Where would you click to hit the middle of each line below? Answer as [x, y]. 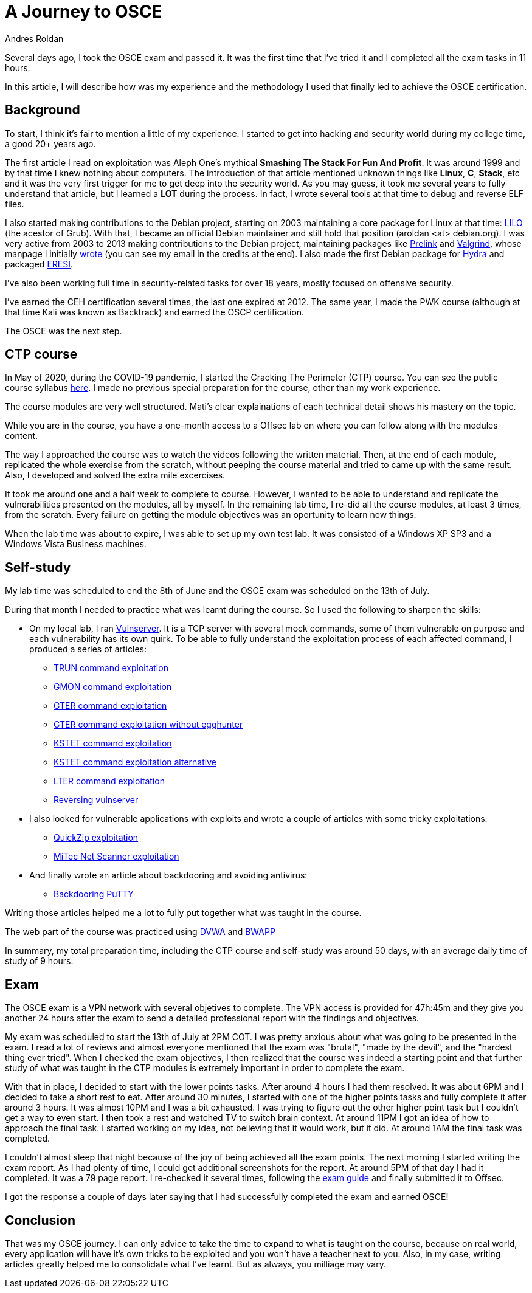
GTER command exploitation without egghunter [148, 725]
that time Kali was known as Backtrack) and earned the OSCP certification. [155, 312]
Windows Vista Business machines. [76, 544]
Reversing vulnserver [96, 800]
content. [22, 436]
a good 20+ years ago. [50, 143]
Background [43, 110]
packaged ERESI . [39, 264]
